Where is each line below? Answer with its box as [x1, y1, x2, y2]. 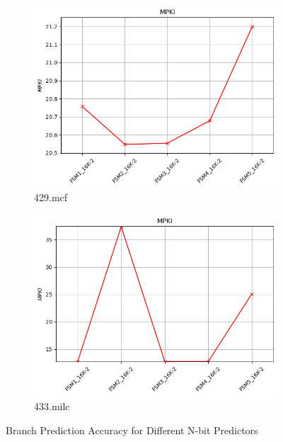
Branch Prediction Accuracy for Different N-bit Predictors [6, 422, 258, 437]
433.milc [34, 399, 70, 414]
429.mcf [34, 190, 68, 205]
